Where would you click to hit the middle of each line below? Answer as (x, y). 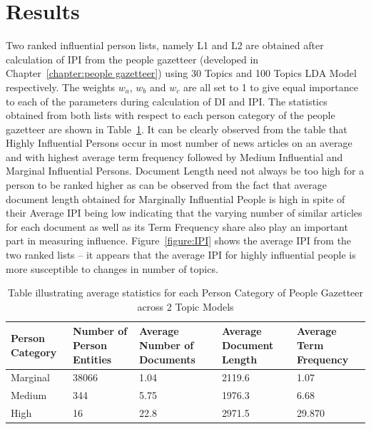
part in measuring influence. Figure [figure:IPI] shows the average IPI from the (179, 241)
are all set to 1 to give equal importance (271, 87)
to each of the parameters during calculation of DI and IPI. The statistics (167, 101)
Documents (167, 359)
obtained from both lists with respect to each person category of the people (171, 115)
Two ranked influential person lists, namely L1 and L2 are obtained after (165, 45)
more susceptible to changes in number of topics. (112, 268)
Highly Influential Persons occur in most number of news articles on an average (179, 143)
